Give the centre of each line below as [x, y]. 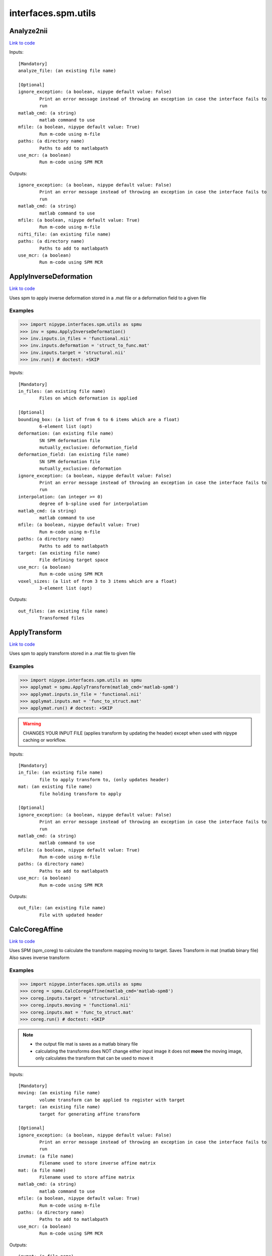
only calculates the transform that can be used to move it [94, 1058]
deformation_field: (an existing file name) [74, 454]
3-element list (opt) [66, 588]
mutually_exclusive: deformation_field [88, 448]
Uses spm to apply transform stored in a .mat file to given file [72, 654]
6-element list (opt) [66, 426]
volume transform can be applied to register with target [112, 1100]
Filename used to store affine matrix [87, 1177]
